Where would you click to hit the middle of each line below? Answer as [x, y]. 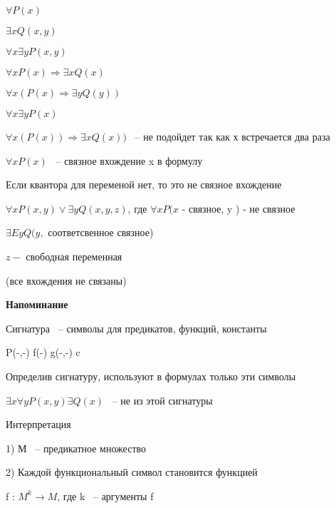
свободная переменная [74, 256]
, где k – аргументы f [105, 496]
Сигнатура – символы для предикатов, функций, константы [136, 328]
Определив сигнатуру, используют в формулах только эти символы [151, 376]
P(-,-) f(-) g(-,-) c [43, 352]
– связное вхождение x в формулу [129, 160]
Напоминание [37, 304]
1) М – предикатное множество [76, 448]
